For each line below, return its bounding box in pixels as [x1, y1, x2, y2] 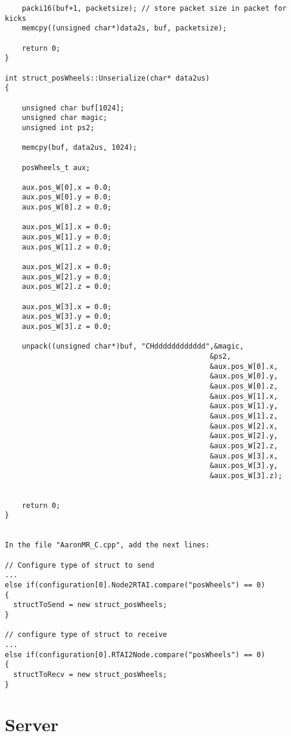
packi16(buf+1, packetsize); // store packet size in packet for [21, 4, 287, 13]
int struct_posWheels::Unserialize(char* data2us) [5, 73, 210, 82]
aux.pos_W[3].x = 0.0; [21, 302, 112, 311]
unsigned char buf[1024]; [21, 103, 125, 112]
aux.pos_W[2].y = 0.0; [21, 272, 112, 281]
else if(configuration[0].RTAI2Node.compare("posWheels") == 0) [5, 650, 265, 659]
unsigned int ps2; [21, 123, 95, 132]
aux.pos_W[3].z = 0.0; [21, 322, 112, 331]
